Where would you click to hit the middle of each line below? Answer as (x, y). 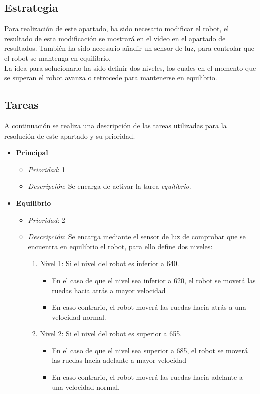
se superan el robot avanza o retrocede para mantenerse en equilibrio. (111, 78)
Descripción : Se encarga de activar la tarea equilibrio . (109, 186)
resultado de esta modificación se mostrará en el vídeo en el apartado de (115, 38)
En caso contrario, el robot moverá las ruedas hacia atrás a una (149, 307)
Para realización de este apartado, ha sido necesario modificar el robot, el (117, 28)
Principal (32, 152)
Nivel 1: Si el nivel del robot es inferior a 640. (109, 263)
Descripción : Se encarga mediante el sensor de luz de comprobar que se (137, 237)
